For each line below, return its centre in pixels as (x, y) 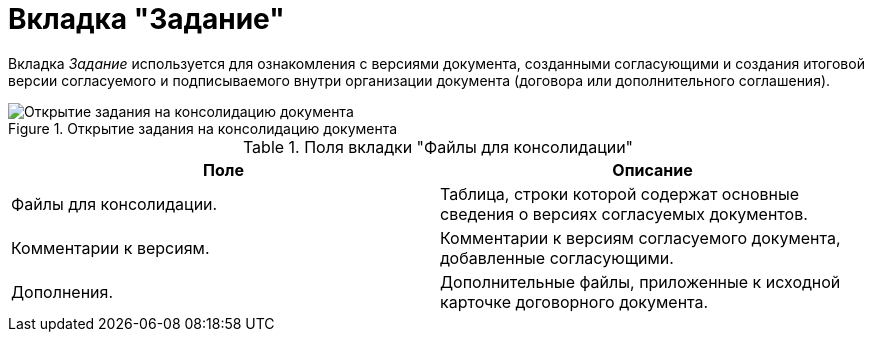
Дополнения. (62, 291)
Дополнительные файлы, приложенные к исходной (640, 281)
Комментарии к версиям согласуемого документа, (640, 237)
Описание (652, 169)
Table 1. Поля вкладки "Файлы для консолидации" (438, 146)
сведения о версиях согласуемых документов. (624, 213)
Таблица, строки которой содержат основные (620, 193)
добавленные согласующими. (557, 257)
